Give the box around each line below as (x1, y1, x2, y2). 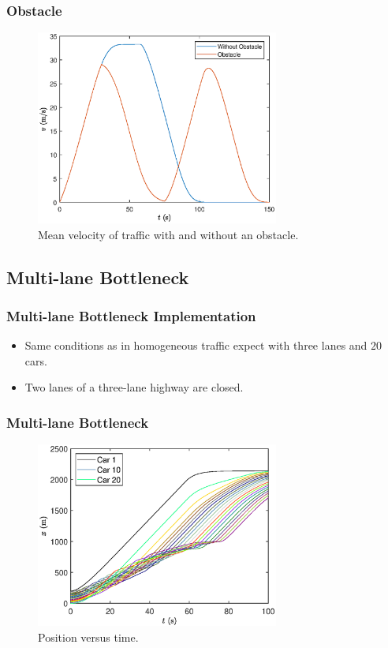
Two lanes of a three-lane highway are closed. (24, 379, 244, 395)
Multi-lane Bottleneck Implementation (6, 305, 256, 325)
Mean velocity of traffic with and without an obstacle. (38, 226, 299, 242)
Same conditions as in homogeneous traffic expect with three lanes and (24, 337, 367, 354)
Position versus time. (38, 628, 139, 645)
